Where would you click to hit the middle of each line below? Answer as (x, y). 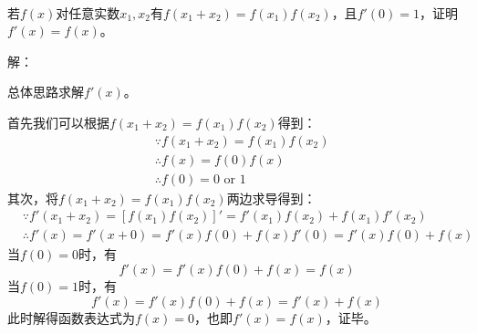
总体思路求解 (46, 92)
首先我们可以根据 (58, 122)
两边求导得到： (271, 198)
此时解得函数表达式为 (71, 317)
